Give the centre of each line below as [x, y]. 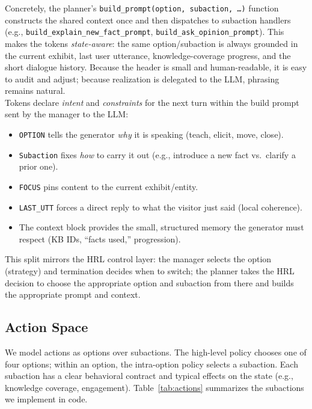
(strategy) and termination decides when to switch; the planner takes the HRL [150, 271]
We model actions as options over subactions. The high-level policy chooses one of [156, 352]
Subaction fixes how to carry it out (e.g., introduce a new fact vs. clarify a [157, 154]
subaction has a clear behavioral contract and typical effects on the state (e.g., [149, 376]
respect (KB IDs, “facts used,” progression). [100, 238]
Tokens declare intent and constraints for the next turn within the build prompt [152, 102]
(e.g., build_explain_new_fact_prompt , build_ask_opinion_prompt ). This [145, 32]
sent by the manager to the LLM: [67, 114]
